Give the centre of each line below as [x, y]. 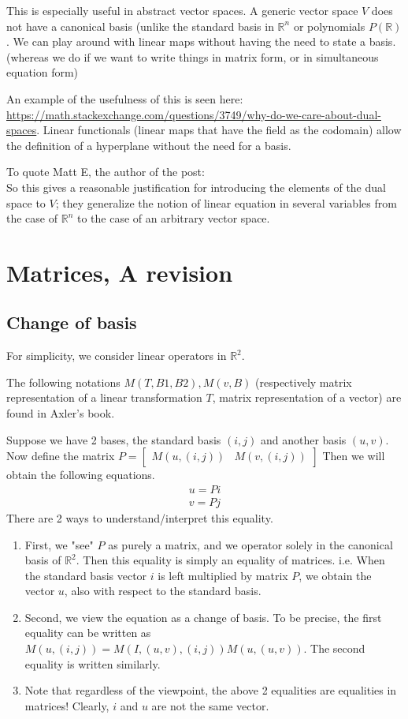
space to [26, 202]
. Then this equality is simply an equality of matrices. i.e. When [230, 560]
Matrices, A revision [120, 272]
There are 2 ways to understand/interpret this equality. [140, 517]
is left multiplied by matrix [223, 575]
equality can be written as [88, 633]
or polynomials [329, 26]
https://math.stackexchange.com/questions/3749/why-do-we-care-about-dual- [194, 114]
